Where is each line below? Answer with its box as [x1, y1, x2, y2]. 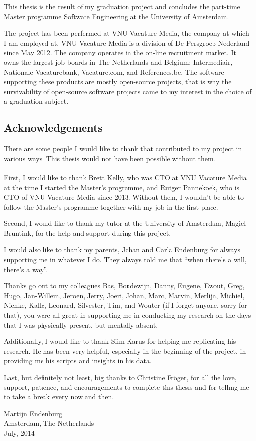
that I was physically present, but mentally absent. [4, 319, 158, 330]
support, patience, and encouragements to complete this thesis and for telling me [4, 382, 249, 392]
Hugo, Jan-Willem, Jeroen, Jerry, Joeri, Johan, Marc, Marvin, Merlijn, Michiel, [4, 290, 245, 300]
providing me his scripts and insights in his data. [4, 355, 152, 366]
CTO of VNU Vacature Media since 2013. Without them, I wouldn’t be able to [4, 192, 244, 202]
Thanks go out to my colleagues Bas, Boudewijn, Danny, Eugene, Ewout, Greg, [4, 280, 245, 291]
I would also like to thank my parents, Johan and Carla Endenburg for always [4, 244, 240, 255]
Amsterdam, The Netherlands [4, 418, 94, 428]
